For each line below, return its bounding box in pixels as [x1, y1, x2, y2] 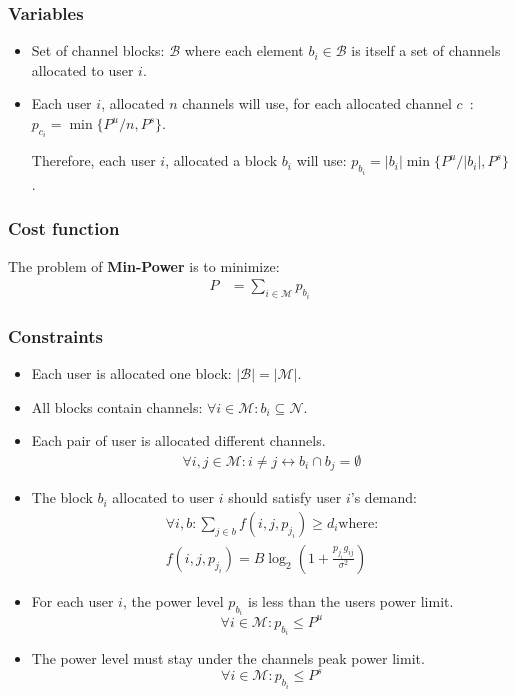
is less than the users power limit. [248, 590, 454, 611]
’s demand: [350, 487, 417, 508]
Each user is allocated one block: [31, 362, 232, 383]
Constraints [8, 323, 103, 348]
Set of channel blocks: [31, 40, 165, 61]
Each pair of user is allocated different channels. [31, 430, 326, 451]
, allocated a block [165, 150, 278, 171]
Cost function [8, 216, 120, 241]
